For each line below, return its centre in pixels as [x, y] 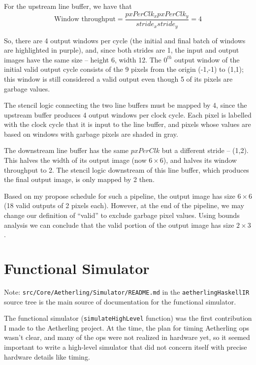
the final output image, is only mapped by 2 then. [79, 179]
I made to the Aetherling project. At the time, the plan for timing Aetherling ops [127, 327]
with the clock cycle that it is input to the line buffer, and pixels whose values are [128, 124]
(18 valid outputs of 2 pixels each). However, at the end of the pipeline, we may [124, 205]
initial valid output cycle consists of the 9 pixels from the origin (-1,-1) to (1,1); [124, 69]
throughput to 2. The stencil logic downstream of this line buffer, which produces [127, 169]
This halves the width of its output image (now [75, 160]
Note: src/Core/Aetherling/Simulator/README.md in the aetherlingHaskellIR [127, 291]
